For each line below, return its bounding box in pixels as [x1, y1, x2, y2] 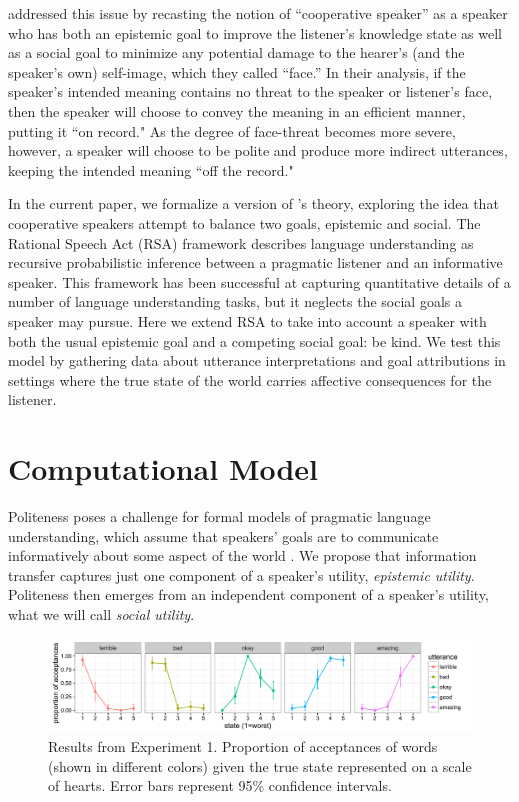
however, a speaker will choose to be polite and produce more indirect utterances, [8, 140, 508, 161]
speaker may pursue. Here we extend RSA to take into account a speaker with [8, 310, 487, 331]
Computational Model [8, 448, 319, 489]
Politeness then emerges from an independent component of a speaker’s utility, [8, 584, 489, 605]
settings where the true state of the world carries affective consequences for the [8, 369, 492, 390]
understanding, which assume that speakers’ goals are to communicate [8, 525, 439, 546]
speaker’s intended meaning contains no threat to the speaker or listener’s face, [8, 81, 493, 102]
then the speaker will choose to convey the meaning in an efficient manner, [8, 100, 466, 121]
